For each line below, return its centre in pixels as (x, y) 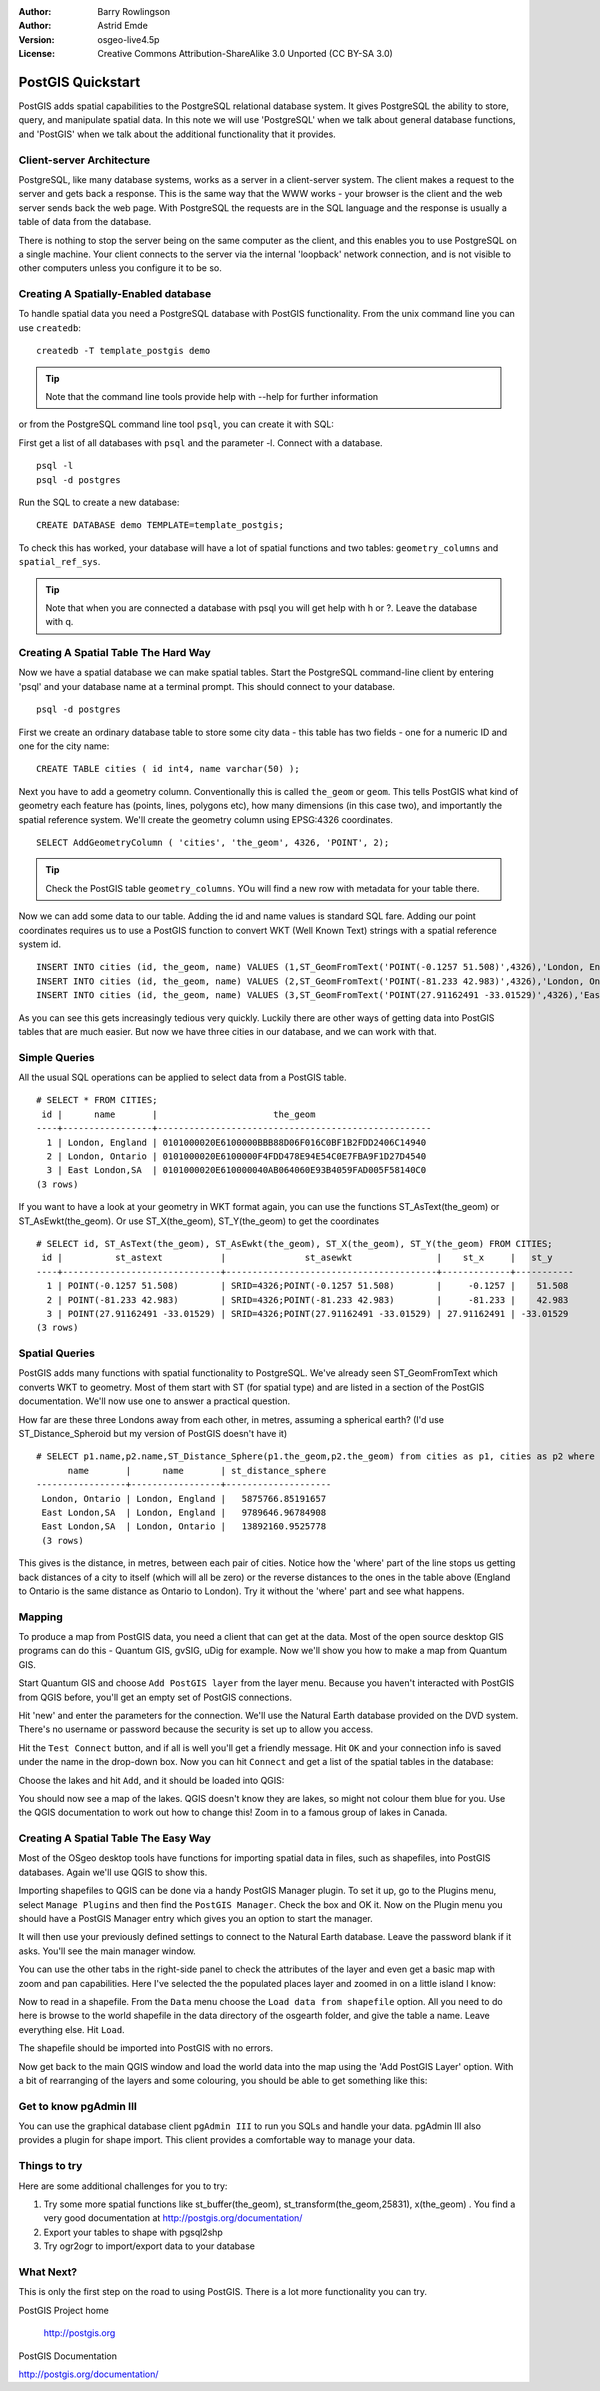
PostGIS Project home (63, 2310)
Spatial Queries (56, 1353)
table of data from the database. (85, 222)
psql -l (55, 466)
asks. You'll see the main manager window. (107, 1951)
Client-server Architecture (84, 160)
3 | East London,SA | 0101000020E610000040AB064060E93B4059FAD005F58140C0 (236, 1170)
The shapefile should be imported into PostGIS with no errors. (146, 2048)
